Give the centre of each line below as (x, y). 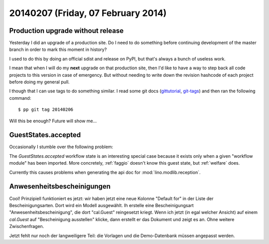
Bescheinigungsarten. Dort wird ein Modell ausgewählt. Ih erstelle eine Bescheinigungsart (101, 205)
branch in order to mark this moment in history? (58, 49)
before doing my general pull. (39, 82)
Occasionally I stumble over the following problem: (61, 147)
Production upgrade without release (67, 31)
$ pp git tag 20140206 (46, 110)
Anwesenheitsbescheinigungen (60, 186)
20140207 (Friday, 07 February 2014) (88, 13)
